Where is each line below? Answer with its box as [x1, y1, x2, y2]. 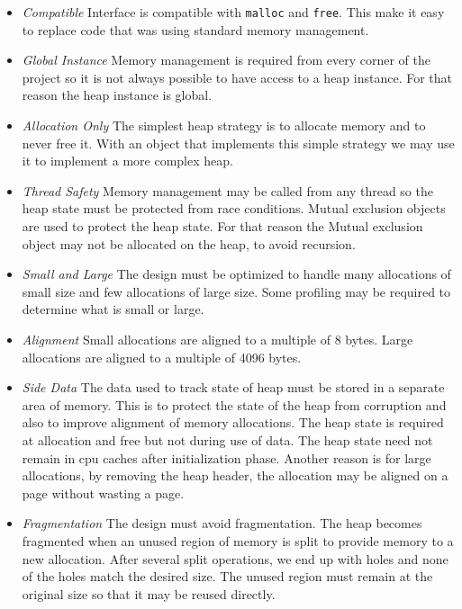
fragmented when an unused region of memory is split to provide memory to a [22, 531, 454, 550]
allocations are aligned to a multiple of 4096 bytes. [22, 347, 302, 366]
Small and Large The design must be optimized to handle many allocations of [22, 264, 451, 283]
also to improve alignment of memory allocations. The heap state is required [22, 413, 444, 432]
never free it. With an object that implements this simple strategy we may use [22, 133, 455, 152]
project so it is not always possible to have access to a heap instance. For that [22, 67, 453, 86]
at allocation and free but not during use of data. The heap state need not [22, 430, 433, 449]
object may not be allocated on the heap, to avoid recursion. [22, 234, 356, 253]
